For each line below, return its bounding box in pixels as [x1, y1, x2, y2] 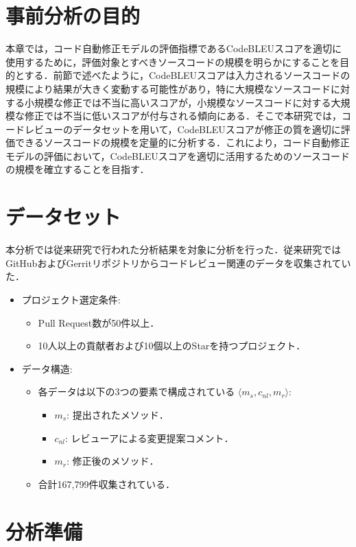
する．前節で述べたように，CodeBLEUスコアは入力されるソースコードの [24, 68, 351, 82]
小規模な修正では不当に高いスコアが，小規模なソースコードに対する [24, 95, 331, 109]
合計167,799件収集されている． [38, 476, 176, 491]
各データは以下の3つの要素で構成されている [38, 384, 235, 399]
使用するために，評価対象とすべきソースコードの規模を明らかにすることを [5, 54, 340, 69]
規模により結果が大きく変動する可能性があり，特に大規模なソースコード [5, 81, 331, 95]
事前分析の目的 [5, 1, 141, 30]
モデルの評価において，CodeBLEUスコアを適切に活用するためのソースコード [5, 148, 351, 163]
